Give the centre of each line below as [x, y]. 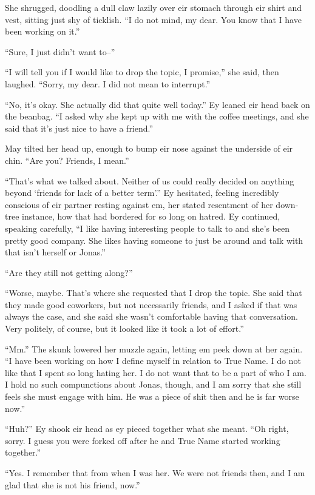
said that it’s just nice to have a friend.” [79, 128]
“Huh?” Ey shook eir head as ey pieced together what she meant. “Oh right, [147, 429]
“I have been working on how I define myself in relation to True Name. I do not [153, 361]
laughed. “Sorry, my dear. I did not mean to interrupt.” [108, 83]
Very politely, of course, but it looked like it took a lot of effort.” [124, 328]
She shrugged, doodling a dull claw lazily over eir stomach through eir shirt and [153, 7]
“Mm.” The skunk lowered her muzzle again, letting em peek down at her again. [154, 349]
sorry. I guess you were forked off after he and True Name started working [143, 440]
